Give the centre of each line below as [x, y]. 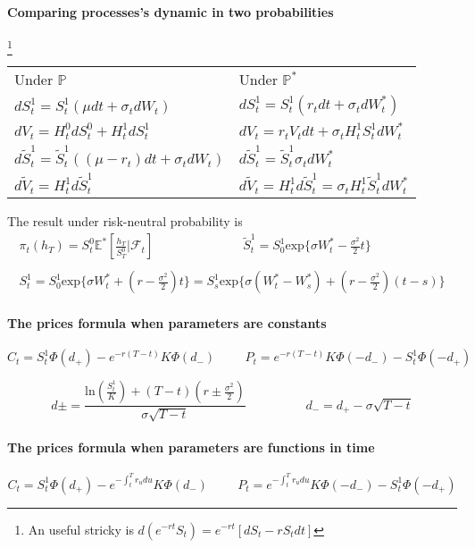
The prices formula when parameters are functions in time [191, 447]
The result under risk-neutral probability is [125, 221]
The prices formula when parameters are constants [167, 323]
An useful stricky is [81, 529]
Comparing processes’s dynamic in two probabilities [171, 11]
